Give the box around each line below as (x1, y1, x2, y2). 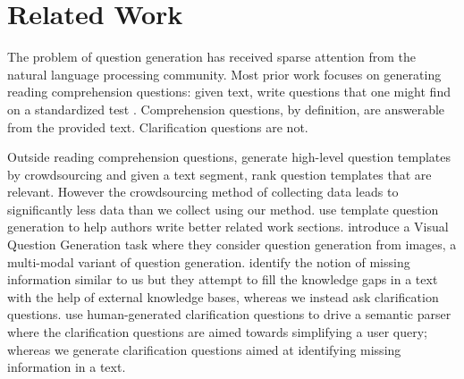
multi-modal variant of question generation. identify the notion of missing (7, 252, 410, 271)
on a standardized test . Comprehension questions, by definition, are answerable (7, 99, 445, 118)
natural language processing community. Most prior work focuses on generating (7, 64, 442, 83)
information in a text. (7, 358, 126, 376)
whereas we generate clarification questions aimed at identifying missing (7, 340, 401, 358)
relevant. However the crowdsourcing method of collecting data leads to (7, 182, 399, 201)
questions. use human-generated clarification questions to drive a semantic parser (7, 305, 451, 324)
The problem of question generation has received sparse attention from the (7, 47, 417, 66)
